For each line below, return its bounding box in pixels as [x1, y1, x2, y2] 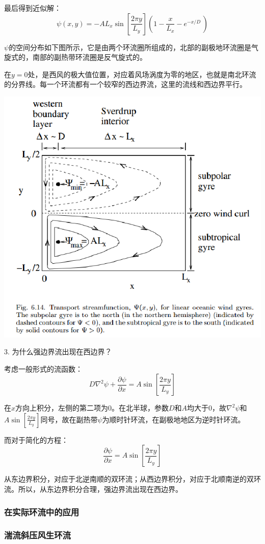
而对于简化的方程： [4, 434, 68, 445]
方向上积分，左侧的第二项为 [15, 402, 109, 413]
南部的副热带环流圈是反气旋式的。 [32, 52, 147, 62]
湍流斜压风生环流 [4, 529, 71, 541]
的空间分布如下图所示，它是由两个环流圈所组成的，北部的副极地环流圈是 [9, 41, 252, 52]
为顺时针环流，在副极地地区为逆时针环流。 [102, 414, 245, 424]
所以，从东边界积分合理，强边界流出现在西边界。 [18, 484, 182, 494]
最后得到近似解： [4, 3, 61, 13]
